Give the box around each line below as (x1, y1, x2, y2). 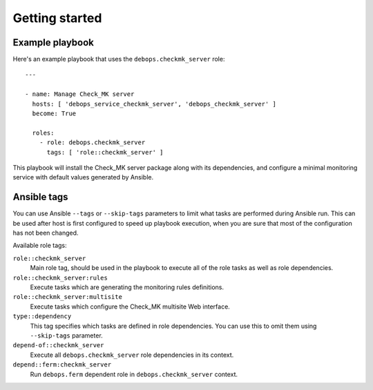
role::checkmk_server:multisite (12, 293, 122, 301)
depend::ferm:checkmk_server (12, 361, 112, 369)
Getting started (12, 10, 102, 26)
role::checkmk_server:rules (12, 273, 108, 282)
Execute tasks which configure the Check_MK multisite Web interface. (30, 302, 231, 311)
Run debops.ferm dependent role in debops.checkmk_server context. (30, 370, 238, 378)
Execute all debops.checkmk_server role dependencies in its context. (30, 351, 234, 359)
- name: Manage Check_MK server (25, 90, 135, 98)
